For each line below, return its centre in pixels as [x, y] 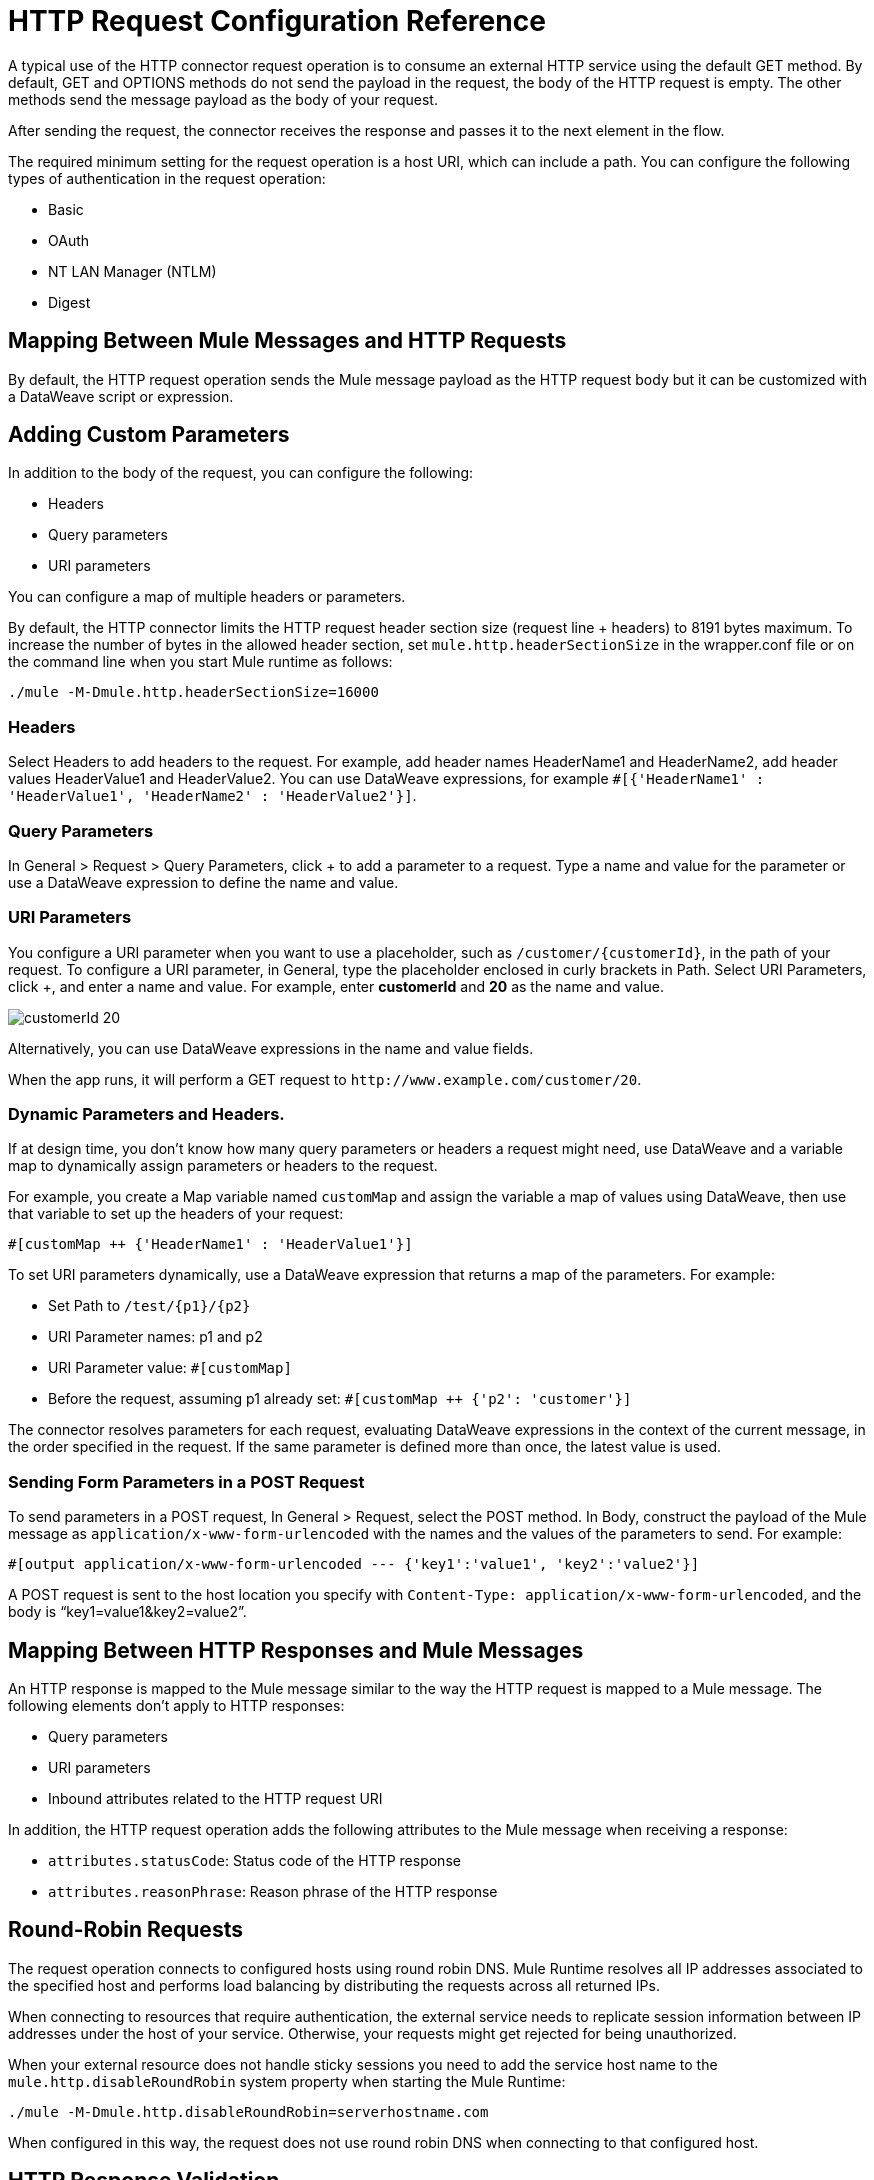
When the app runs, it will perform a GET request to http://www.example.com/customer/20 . [325, 1079]
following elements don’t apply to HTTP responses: [176, 1706]
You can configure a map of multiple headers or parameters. [207, 597]
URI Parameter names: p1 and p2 [155, 1337]
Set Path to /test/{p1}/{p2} [149, 1306]
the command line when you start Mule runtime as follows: [200, 662]
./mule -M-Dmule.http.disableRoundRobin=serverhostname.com [248, 2111]
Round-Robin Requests [125, 1930]
